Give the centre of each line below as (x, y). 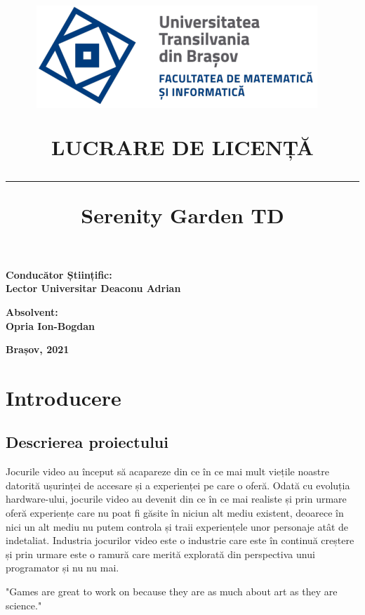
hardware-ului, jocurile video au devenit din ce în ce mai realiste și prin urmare (176, 499)
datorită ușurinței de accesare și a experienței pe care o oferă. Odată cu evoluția (178, 485)
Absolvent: (32, 311)
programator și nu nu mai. (62, 568)
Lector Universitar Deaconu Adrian (93, 288)
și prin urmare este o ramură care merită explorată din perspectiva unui (160, 554)
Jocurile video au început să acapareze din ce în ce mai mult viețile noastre (167, 471)
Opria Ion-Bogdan (51, 325)
